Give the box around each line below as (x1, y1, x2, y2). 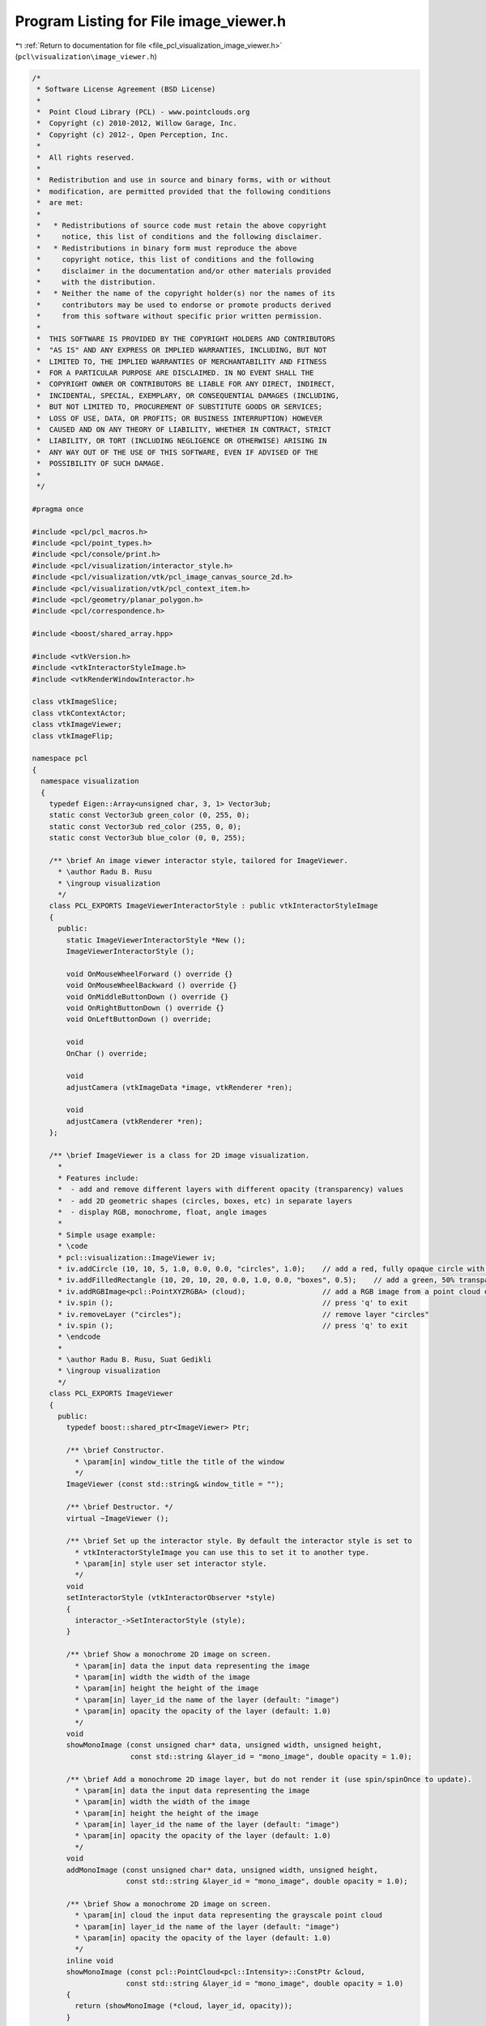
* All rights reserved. (36, 152, 135, 162)
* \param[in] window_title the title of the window (74, 1457, 284, 1466)
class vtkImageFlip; (32, 731, 113, 741)
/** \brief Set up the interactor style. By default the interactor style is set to (66, 1537, 412, 1545)
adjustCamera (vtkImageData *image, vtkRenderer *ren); (66, 1083, 293, 1092)
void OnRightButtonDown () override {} (66, 1003, 224, 1012)
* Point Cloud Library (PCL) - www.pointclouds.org (36, 108, 250, 117)
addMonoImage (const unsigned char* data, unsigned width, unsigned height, (66, 1865, 378, 1874)
